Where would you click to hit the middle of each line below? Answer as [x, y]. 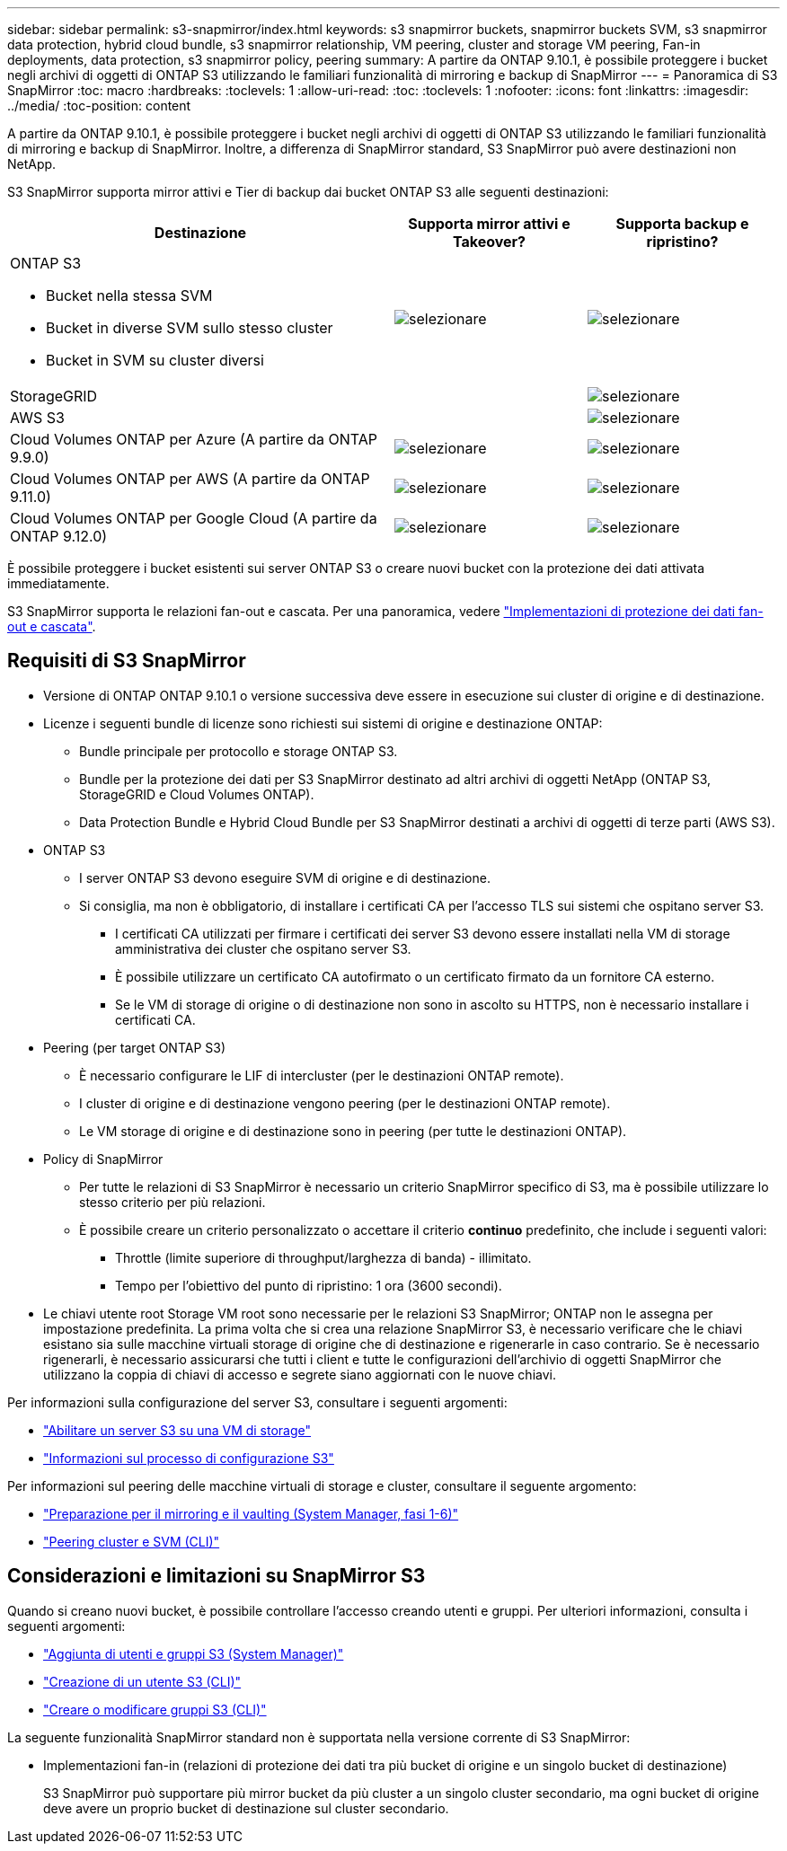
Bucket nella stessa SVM [129, 295]
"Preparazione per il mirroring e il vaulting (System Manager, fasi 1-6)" [251, 1513]
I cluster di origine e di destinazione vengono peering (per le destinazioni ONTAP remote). [345, 1103]
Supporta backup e [682, 224]
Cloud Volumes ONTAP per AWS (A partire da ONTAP [190, 479]
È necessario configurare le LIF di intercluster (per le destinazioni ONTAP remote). [322, 1075]
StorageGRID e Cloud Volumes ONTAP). [197, 794]
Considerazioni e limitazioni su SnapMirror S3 [217, 1576]
